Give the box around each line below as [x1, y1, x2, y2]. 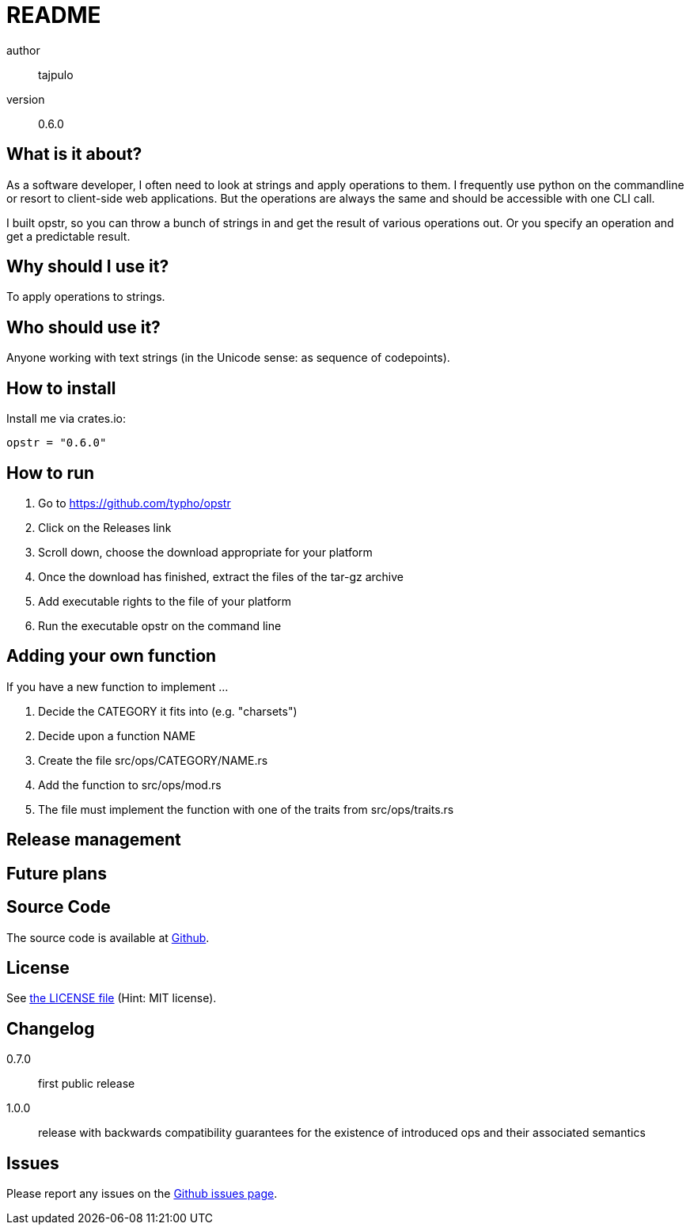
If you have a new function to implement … [6, 679, 229, 693]
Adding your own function [6, 646, 217, 667]
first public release [38, 1077, 135, 1091]
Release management [6, 830, 181, 850]
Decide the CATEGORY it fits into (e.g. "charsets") [38, 704, 298, 718]
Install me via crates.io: [6, 412, 127, 426]
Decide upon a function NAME [38, 728, 196, 743]
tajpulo [38, 67, 74, 82]
